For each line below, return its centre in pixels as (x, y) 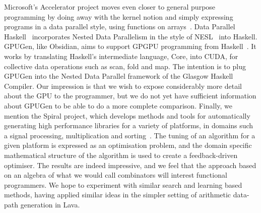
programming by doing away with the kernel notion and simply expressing (119, 16)
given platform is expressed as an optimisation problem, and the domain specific (128, 145)
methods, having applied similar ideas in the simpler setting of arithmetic (118, 195)
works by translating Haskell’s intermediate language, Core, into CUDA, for (121, 56)
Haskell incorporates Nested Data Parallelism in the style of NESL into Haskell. (131, 36)
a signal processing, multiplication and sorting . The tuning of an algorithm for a (130, 135)
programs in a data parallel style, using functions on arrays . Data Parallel (120, 26)
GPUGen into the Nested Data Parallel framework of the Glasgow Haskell (119, 76)
